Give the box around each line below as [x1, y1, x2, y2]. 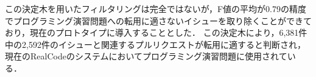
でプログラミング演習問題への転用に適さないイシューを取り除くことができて [5, 14, 312, 27]
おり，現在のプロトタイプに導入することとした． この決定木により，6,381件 [5, 26, 307, 39]
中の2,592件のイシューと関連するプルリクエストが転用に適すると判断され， [5, 38, 306, 50]
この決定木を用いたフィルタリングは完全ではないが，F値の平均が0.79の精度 [5, 2, 306, 15]
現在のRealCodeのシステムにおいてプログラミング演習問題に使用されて [5, 50, 287, 62]
